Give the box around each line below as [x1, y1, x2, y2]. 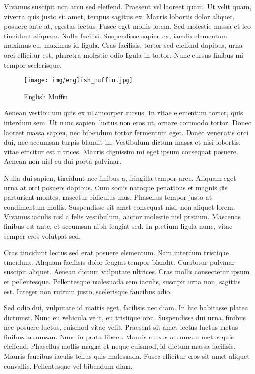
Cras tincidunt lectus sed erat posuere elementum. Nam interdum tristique [4, 247, 229, 258]
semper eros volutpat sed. [4, 230, 81, 241]
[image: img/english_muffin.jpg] [24, 77, 133, 84]
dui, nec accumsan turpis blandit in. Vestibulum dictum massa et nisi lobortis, [4, 137, 241, 147]
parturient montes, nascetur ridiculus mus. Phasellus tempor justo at [4, 192, 212, 202]
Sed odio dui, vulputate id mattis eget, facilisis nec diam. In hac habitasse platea [4, 302, 248, 313]
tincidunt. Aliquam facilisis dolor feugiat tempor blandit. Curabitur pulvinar [4, 257, 235, 267]
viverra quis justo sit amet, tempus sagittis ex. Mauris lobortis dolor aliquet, [4, 11, 235, 21]
